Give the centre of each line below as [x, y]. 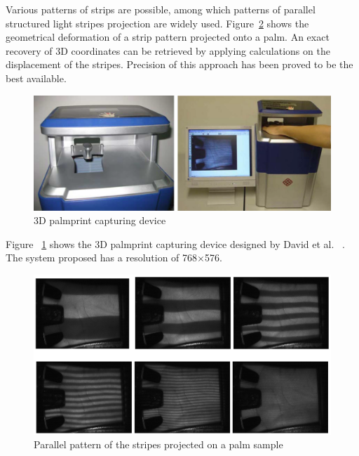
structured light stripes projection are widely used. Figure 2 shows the [157, 23]
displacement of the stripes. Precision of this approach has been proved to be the [179, 64]
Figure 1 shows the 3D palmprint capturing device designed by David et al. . [175, 243]
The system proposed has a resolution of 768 [102, 258]
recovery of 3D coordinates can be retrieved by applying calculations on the [168, 50]
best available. [36, 78]
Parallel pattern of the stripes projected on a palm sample [158, 444]
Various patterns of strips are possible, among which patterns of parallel [161, 9]
